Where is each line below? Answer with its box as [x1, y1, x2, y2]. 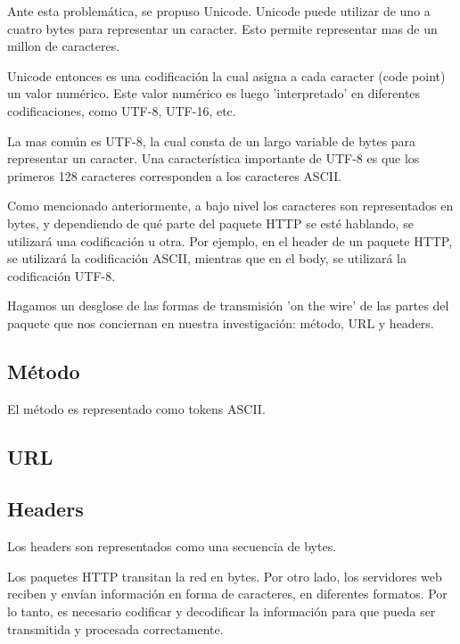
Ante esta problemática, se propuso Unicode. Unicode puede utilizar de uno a [7, 2, 431, 20]
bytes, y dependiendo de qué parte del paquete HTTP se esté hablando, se [7, 213, 414, 232]
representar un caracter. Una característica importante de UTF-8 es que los [7, 149, 420, 168]
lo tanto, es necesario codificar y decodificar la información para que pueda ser [7, 602, 436, 621]
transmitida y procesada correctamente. [7, 619, 224, 638]
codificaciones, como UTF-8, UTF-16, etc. [7, 101, 236, 120]
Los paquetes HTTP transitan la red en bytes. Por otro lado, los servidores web [7, 566, 442, 585]
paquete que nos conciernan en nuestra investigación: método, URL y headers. [7, 313, 434, 332]
